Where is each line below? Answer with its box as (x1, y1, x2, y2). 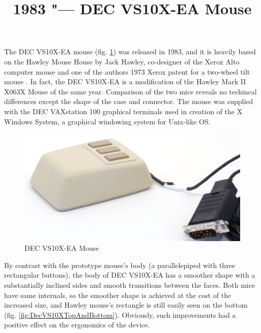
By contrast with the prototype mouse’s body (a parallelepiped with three (4, 259, 236, 270)
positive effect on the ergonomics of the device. (4, 319, 150, 330)
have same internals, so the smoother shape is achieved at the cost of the (4, 289, 231, 300)
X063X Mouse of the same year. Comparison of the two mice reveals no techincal (4, 86, 257, 96)
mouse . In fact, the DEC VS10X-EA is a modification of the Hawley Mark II (4, 76, 246, 87)
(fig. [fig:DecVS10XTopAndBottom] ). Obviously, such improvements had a (4, 309, 236, 320)
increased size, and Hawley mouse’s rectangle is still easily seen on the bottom (4, 299, 248, 310)
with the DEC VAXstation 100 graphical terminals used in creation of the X (4, 106, 243, 116)
